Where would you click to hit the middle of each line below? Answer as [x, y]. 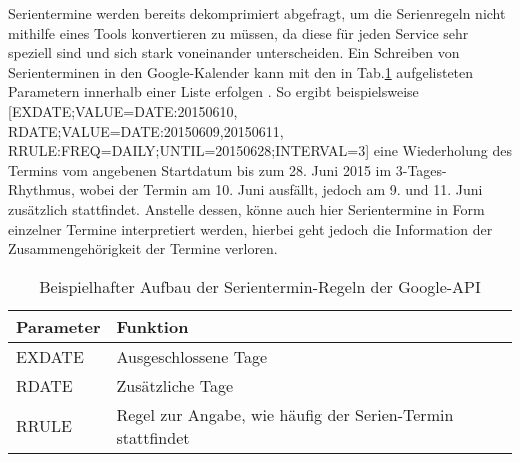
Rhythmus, [41, 189]
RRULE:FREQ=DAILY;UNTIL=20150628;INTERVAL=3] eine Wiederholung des [260, 150]
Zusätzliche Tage [174, 385]
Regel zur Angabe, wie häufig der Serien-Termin [285, 414]
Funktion [152, 326]
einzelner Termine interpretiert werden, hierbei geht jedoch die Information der [250, 228]
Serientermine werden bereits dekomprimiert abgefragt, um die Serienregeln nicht [257, 13]
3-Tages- [421, 169]
